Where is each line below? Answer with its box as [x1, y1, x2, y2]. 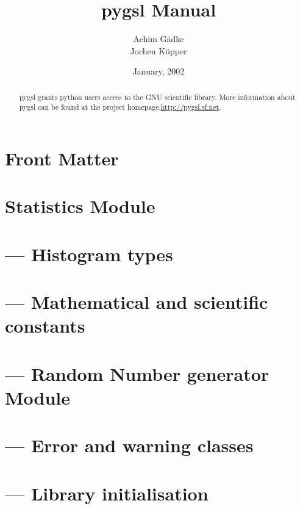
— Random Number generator [5, 361, 270, 386]
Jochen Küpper [130, 44, 187, 57]
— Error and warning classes [5, 433, 254, 458]
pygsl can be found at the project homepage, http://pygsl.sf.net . [19, 102, 221, 112]
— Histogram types [5, 241, 173, 266]
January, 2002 [132, 65, 185, 78]
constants [5, 313, 85, 338]
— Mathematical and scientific [5, 289, 268, 314]
